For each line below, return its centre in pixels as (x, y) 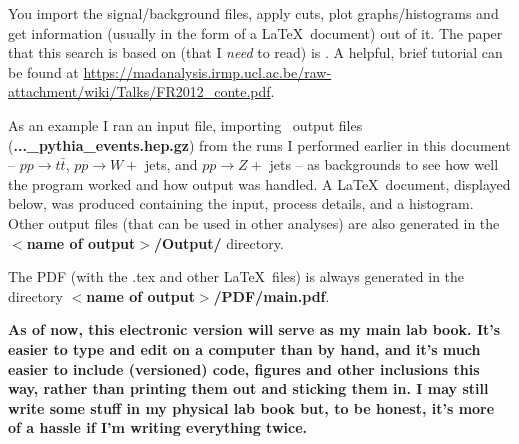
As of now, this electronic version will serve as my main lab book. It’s (254, 329)
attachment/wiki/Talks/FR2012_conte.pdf (139, 91)
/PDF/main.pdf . (271, 295)
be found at (43, 71)
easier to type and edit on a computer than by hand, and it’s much (244, 348)
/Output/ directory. (218, 242)
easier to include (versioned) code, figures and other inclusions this (244, 368)
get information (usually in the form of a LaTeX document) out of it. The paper (255, 32)
